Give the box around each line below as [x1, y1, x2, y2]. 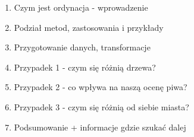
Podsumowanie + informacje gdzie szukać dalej [14, 120, 186, 133]
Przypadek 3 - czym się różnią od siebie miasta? [14, 100, 189, 113]
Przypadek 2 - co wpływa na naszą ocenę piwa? [14, 81, 187, 93]
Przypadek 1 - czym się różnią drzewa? [14, 60, 156, 73]
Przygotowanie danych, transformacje [14, 41, 151, 53]
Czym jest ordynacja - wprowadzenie [14, 1, 148, 13]
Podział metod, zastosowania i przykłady [14, 21, 164, 33]
